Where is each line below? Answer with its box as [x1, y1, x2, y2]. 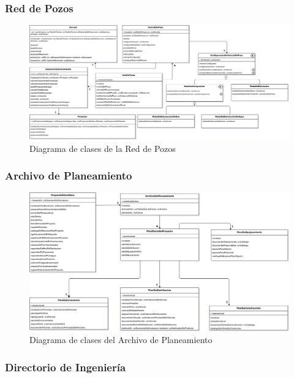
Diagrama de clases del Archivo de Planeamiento [29, 333, 213, 346]
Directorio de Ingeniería [5, 359, 126, 374]
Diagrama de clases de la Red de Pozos [29, 142, 176, 154]
